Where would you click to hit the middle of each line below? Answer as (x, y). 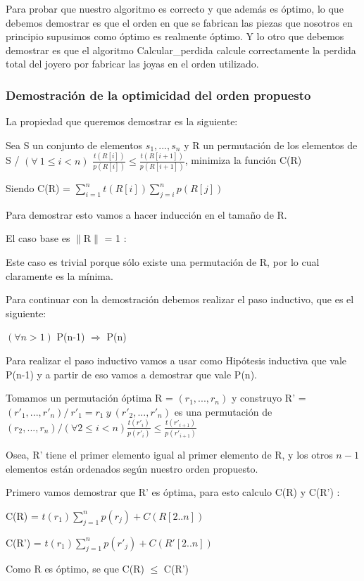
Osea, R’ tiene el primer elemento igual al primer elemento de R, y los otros (169, 454)
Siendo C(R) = (38, 188)
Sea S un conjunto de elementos (74, 145)
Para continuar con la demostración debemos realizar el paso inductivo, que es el (180, 299)
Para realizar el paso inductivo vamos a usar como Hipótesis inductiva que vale (176, 360)
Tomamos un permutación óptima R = (89, 398)
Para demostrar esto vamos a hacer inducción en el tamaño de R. (146, 214)
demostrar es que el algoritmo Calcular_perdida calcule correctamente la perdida (181, 50)
